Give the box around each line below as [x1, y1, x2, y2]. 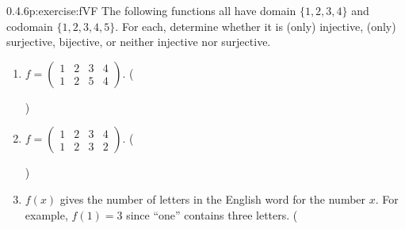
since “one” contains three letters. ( [126, 206, 298, 223]
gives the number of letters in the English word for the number [59, 190, 366, 207]
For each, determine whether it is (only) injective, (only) [121, 17, 396, 34]
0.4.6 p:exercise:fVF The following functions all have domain [6, 2, 296, 18]
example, [25, 206, 68, 223]
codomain [6, 17, 53, 34]
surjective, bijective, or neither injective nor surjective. [6, 33, 271, 50]
